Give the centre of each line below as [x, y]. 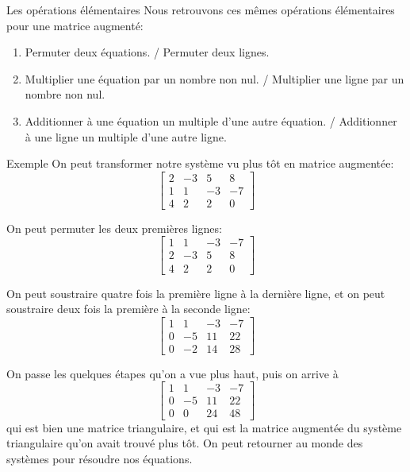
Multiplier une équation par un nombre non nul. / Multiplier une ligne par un [215, 78]
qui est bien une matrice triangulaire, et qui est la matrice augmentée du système [204, 427]
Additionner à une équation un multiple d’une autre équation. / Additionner [211, 120]
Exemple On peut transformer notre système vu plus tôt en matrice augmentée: [200, 163]
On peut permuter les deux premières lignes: [114, 228]
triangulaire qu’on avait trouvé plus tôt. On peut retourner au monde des [185, 443]
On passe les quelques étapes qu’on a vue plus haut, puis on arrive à [172, 373]
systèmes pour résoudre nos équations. [100, 458]
